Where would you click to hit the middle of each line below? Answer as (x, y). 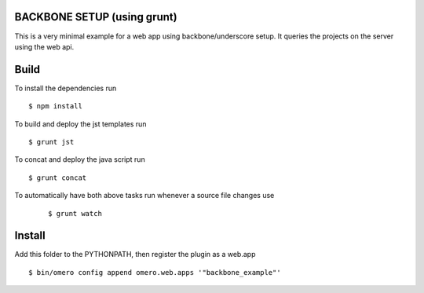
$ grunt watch (75, 213)
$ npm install (55, 106)
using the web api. (44, 46)
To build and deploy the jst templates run (80, 124)
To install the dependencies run (66, 88)
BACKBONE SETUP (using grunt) (96, 17)
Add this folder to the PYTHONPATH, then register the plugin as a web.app (135, 255)
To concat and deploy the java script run (80, 159)
